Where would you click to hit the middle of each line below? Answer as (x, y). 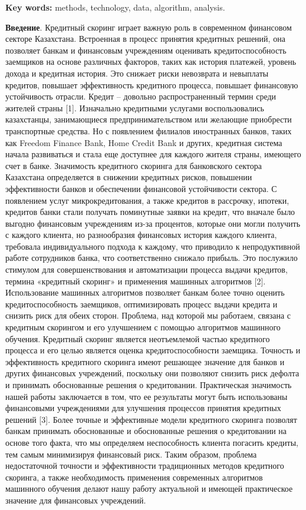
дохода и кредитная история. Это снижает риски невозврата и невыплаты (137, 73)
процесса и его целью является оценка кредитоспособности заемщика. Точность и (153, 350)
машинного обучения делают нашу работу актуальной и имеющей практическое (149, 489)
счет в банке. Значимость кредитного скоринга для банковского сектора (134, 165)
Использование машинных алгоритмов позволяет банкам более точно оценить (145, 292)
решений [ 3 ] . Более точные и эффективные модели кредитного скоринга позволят (151, 419)
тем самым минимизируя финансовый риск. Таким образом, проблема (131, 454)
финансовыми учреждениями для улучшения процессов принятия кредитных (143, 408)
